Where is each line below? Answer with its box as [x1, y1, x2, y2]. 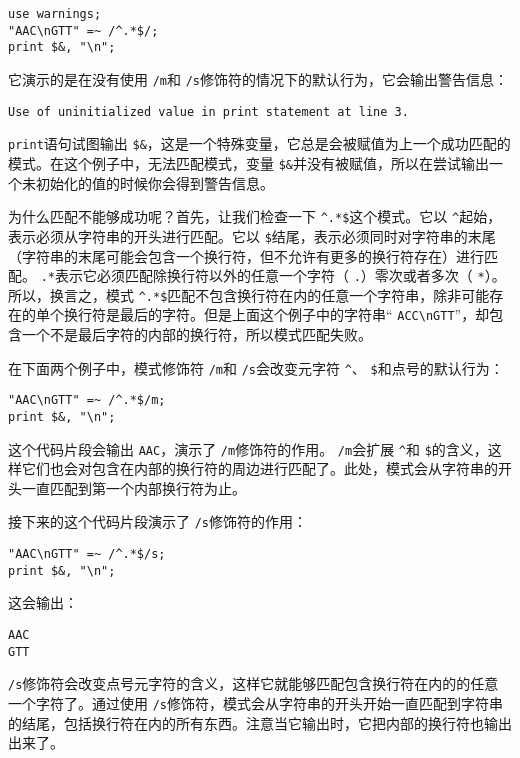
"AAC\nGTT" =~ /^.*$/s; [8, 547, 166, 562]
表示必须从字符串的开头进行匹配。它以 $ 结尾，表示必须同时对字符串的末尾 [8, 225, 496, 246]
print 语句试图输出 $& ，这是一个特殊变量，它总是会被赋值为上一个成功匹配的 [8, 133, 511, 154]
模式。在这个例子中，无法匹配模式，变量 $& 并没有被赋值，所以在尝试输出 [8, 152, 489, 173]
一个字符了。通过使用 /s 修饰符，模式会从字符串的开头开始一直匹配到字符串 [8, 693, 503, 713]
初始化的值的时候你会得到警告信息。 [35, 172, 274, 193]
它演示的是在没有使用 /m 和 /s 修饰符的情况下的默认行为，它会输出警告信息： [8, 68, 508, 89]
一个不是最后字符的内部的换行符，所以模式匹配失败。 [21, 324, 372, 345]
